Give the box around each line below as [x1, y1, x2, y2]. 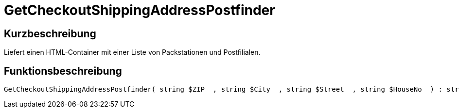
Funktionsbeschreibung [4, 64, 122, 77]
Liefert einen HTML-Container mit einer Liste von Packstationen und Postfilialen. [4, 48, 261, 57]
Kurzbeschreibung [4, 27, 96, 40]
